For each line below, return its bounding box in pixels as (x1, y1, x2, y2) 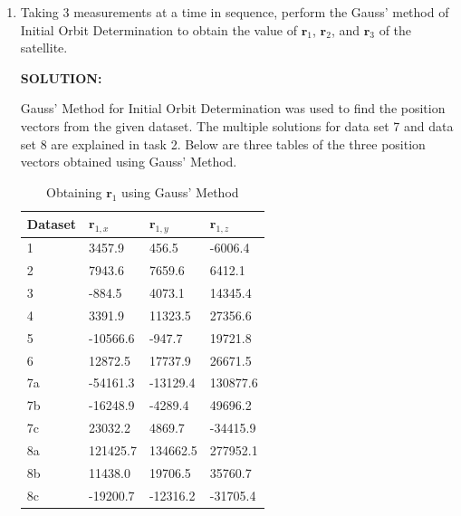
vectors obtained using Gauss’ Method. (20, 152, 237, 171)
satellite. (20, 38, 68, 57)
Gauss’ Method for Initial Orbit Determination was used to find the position (20, 99, 446, 118)
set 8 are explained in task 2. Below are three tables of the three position (20, 134, 426, 153)
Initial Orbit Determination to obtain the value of (20, 20, 297, 39)
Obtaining (45, 182, 102, 201)
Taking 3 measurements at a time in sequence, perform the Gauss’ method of (20, 3, 449, 21)
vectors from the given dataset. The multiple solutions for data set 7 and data (20, 116, 454, 135)
